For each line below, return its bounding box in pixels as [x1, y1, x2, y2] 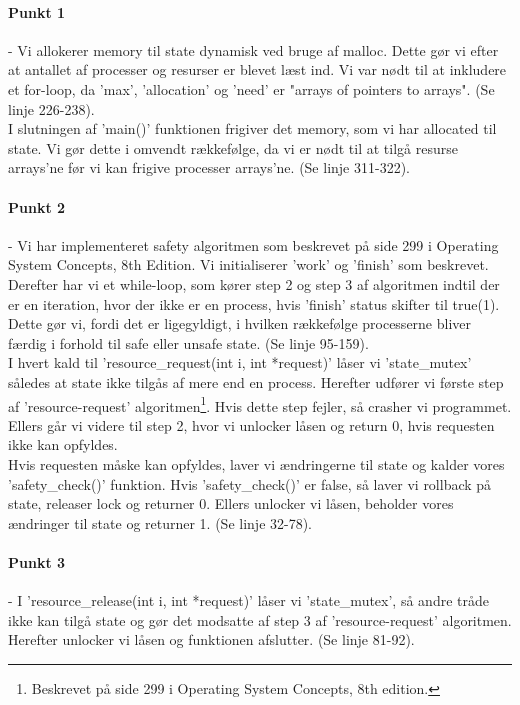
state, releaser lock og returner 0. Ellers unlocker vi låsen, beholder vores [8, 493, 454, 514]
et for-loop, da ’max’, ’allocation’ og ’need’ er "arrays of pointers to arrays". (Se [8, 78, 495, 99]
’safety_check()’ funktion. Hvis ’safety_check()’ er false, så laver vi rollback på [8, 473, 492, 494]
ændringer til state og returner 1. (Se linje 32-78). [8, 512, 313, 533]
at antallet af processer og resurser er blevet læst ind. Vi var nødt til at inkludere [8, 59, 507, 80]
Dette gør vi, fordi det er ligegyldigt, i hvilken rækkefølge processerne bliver [8, 313, 472, 334]
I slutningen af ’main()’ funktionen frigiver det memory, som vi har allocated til [8, 118, 497, 139]
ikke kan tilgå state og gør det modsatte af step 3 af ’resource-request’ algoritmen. [8, 609, 512, 630]
